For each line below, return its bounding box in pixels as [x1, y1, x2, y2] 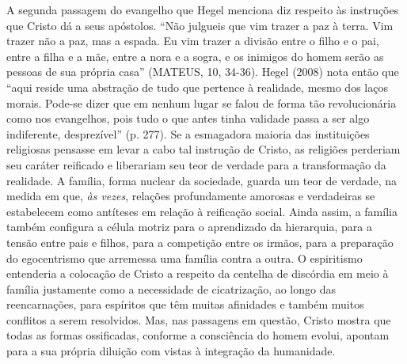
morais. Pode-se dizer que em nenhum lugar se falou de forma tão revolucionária [6, 94, 397, 111]
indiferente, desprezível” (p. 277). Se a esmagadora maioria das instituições [6, 125, 370, 142]
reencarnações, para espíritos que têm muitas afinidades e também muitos [6, 296, 364, 313]
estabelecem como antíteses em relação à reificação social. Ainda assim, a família [6, 203, 397, 219]
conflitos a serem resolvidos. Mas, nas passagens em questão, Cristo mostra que [6, 311, 391, 328]
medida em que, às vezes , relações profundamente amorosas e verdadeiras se [6, 188, 375, 204]
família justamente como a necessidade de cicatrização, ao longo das [6, 280, 337, 297]
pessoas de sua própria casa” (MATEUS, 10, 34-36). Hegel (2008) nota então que [6, 63, 399, 80]
